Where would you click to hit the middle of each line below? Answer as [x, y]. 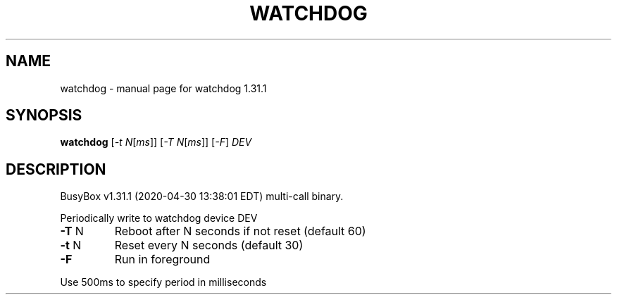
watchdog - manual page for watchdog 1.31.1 [163, 88]
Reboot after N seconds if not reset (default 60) [240, 231]
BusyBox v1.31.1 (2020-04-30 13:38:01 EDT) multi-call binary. [202, 196]
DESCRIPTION [56, 169]
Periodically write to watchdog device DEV [159, 218]
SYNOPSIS [44, 115]
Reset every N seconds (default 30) [209, 245]
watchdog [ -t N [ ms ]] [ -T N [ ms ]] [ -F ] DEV [156, 142]
